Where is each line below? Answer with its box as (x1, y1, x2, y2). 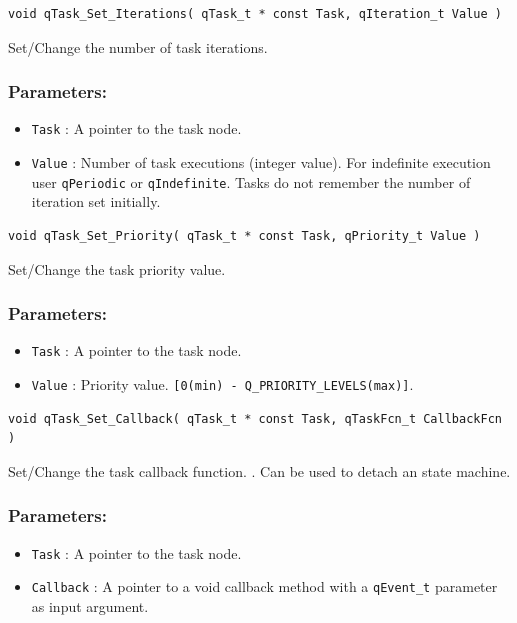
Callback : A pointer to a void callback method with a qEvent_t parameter (31, 576, 498, 597)
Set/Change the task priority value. (8, 258, 226, 279)
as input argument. (31, 596, 149, 616)
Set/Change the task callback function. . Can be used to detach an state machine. (8, 460, 511, 481)
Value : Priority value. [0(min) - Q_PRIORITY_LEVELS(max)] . (31, 374, 414, 395)
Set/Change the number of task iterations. (8, 36, 268, 57)
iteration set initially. (31, 191, 161, 212)
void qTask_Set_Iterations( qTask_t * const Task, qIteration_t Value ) (8, 7, 502, 21)
